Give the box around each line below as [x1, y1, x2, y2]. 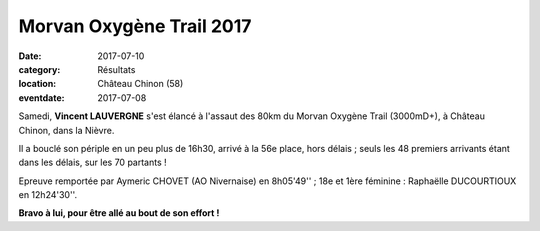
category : [18, 63, 61, 75]
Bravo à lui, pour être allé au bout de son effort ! [18, 207, 220, 219]
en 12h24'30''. [18, 189, 78, 201]
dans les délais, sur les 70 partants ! [18, 156, 167, 169]
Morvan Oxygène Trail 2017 [18, 15, 252, 37]
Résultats [97, 63, 136, 75]
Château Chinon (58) [97, 78, 184, 90]
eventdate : [18, 91, 65, 104]
